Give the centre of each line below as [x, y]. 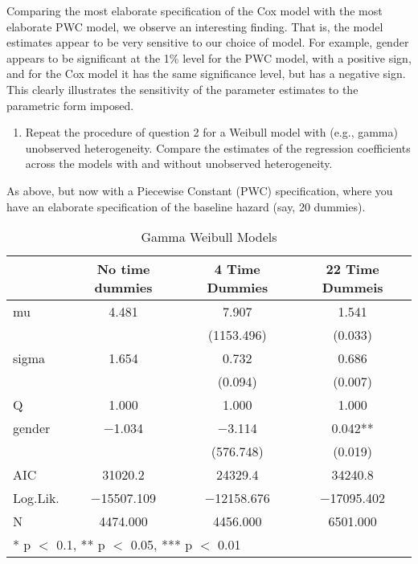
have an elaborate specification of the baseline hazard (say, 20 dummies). [186, 206]
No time [123, 269]
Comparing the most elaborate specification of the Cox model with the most [195, 10]
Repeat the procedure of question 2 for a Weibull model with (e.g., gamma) [211, 132]
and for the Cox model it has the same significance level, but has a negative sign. [206, 74]
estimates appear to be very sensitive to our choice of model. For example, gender [208, 42]
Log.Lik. [36, 498]
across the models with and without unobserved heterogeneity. [179, 163]
